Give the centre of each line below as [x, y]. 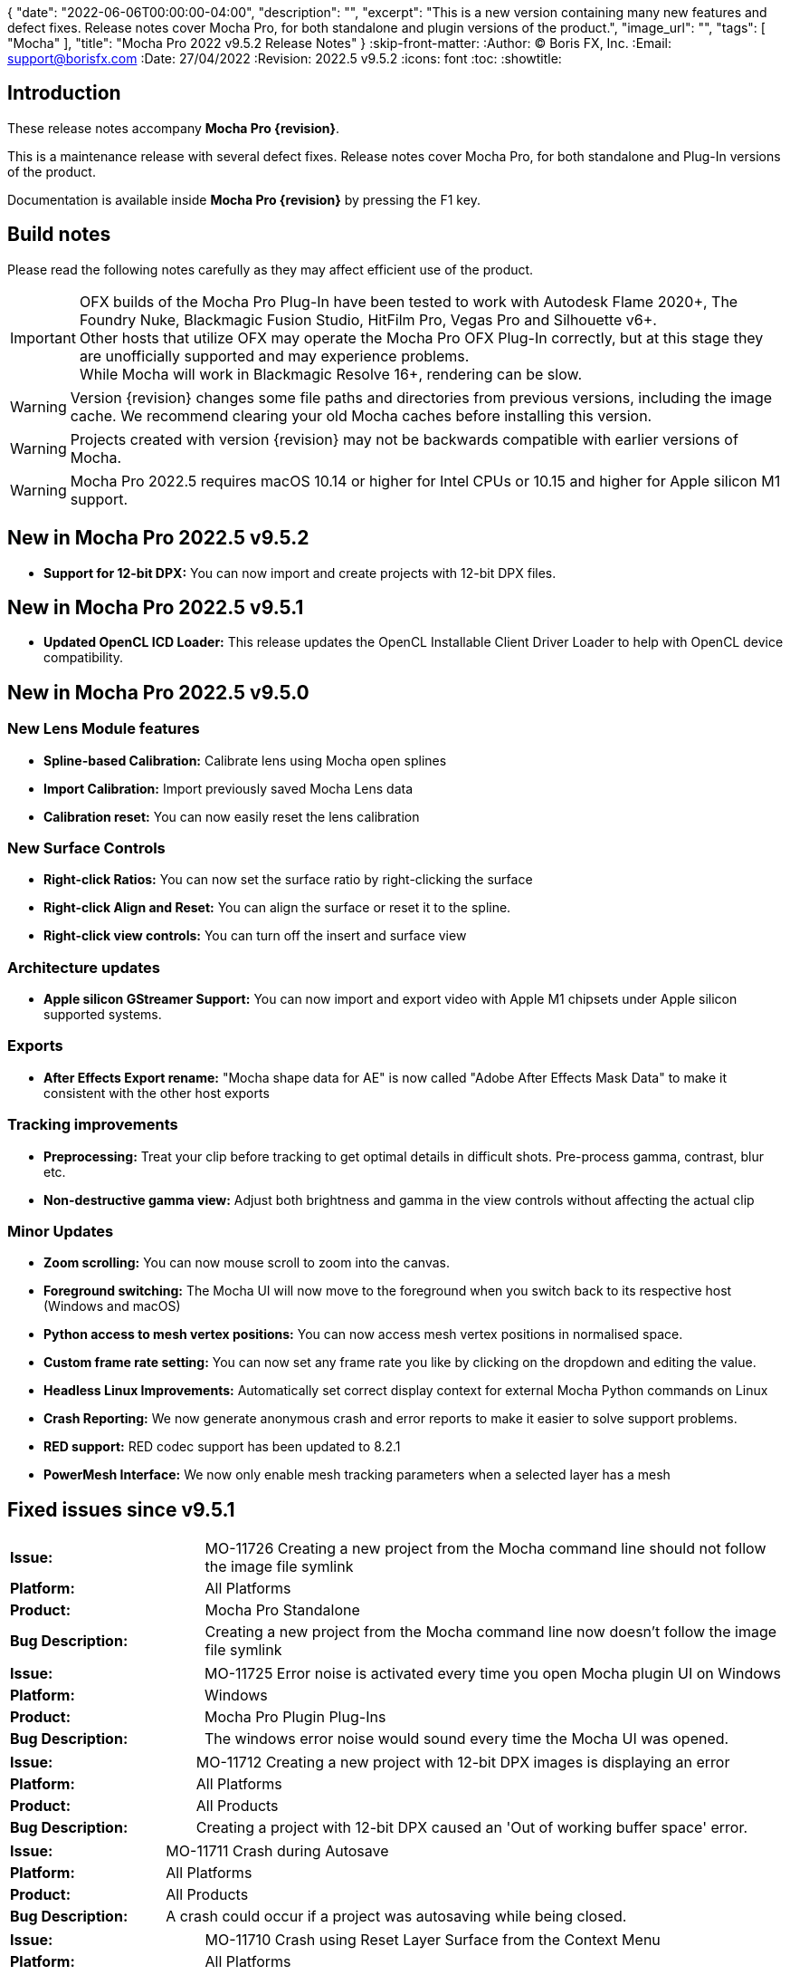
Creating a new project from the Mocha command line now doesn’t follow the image [491, 1632]
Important [43, 337]
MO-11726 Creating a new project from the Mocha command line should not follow [485, 1549]
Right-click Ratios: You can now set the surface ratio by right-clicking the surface [288, 880]
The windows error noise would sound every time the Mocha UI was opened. [467, 1739]
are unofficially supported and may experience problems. [274, 356]
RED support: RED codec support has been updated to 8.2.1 [222, 1447]
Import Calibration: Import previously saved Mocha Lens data [228, 788]
